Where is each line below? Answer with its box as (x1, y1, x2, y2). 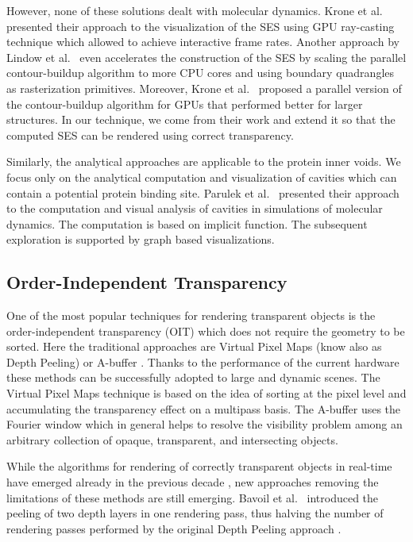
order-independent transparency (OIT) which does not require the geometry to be (6, 322, 405, 339)
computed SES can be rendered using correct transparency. (6, 126, 294, 143)
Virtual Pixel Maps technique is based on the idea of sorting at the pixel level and (6, 385, 407, 402)
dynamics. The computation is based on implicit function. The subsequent (6, 215, 368, 232)
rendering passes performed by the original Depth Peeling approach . (6, 520, 342, 536)
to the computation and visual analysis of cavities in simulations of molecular (6, 200, 383, 217)
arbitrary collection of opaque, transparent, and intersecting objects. (6, 431, 338, 448)
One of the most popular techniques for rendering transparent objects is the (6, 307, 376, 324)
